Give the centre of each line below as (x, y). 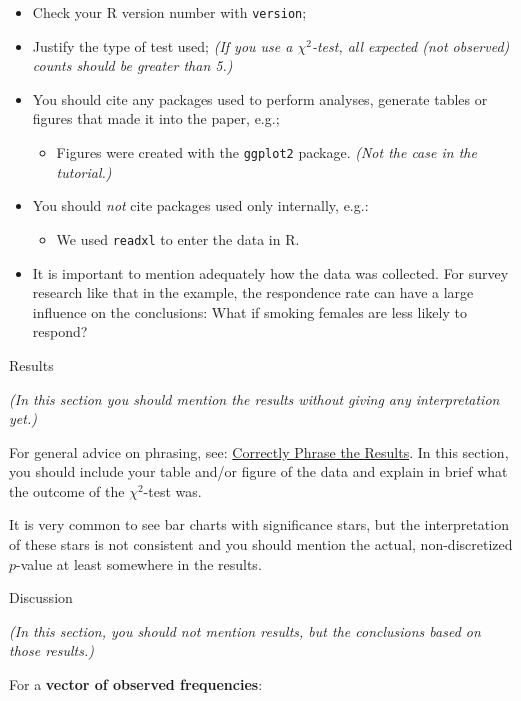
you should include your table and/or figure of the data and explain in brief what (258, 471)
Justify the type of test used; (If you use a (162, 45)
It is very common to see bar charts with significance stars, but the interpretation (259, 524)
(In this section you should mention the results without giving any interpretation (254, 398)
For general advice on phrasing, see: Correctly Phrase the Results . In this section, (259, 451)
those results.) (51, 650)
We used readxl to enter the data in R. (178, 238)
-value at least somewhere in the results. (139, 563)
